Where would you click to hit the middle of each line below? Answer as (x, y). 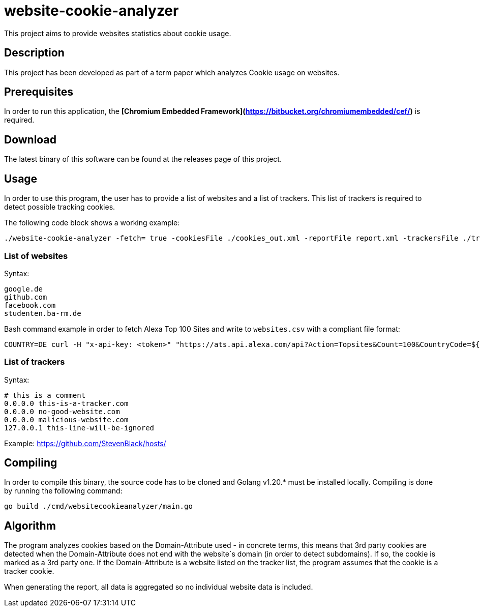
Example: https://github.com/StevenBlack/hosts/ (85, 443)
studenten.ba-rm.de (43, 313)
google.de (23, 289)
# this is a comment (45, 395)
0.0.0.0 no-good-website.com (62, 411)
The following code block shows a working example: (92, 223)
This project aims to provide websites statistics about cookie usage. (118, 33)
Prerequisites (39, 92)
